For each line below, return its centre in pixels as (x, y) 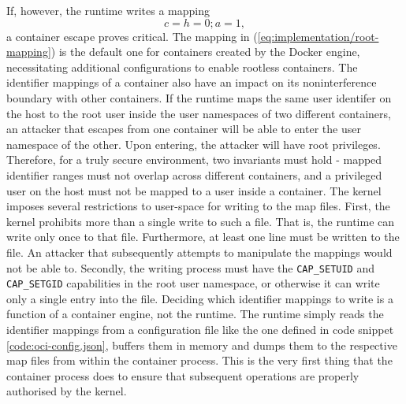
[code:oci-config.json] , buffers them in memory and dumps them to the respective (202, 345)
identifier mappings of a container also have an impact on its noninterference (192, 82)
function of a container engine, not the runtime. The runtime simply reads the (195, 314)
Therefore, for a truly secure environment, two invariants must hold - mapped (194, 159)
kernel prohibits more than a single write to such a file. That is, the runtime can (201, 221)
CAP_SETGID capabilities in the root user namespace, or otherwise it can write (193, 283)
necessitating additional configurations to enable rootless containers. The (182, 67)
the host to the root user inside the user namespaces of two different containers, (199, 113)
